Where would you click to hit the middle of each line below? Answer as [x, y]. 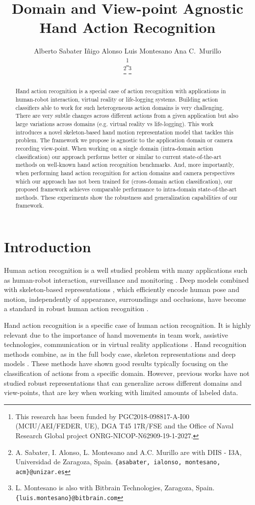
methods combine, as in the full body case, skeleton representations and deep [120, 354]
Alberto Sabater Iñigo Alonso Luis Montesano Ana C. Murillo [127, 51]
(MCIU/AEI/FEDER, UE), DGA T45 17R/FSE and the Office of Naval [125, 426]
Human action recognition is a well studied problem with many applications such [126, 270]
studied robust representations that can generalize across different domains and [123, 383]
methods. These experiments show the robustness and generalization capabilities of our [127, 197]
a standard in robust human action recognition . [76, 308]
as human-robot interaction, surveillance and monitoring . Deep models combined [127, 279]
